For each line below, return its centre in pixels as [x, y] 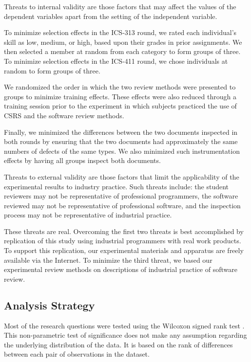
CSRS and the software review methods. [64, 115]
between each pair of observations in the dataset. [77, 354]
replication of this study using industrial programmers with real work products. [123, 241]
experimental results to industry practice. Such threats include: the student [116, 186]
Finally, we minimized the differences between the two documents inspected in [121, 132]
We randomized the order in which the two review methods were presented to [120, 87]
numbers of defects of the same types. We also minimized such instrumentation [122, 151]
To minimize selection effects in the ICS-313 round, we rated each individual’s [120, 32]
